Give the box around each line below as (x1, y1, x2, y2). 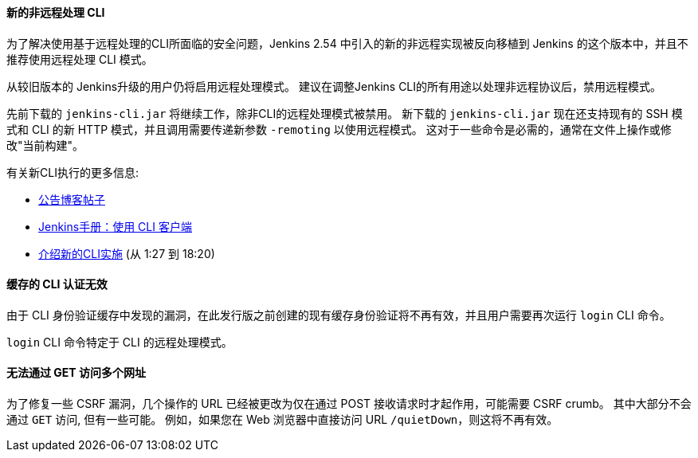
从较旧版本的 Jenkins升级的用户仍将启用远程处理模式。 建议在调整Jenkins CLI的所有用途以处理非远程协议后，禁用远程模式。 (6, 79, 662, 93)
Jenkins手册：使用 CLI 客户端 (38, 219, 192, 233)
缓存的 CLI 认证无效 (6, 277, 108, 292)
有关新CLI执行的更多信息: (6, 165, 139, 179)
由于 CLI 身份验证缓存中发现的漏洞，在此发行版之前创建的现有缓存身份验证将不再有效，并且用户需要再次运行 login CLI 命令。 (6, 307, 671, 322)
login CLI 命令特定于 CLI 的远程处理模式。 (6, 335, 233, 349)
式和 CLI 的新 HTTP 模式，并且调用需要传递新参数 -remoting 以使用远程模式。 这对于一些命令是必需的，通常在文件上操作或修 (6, 122, 672, 136)
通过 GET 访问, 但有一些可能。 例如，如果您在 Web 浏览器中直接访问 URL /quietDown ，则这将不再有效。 (6, 413, 559, 427)
